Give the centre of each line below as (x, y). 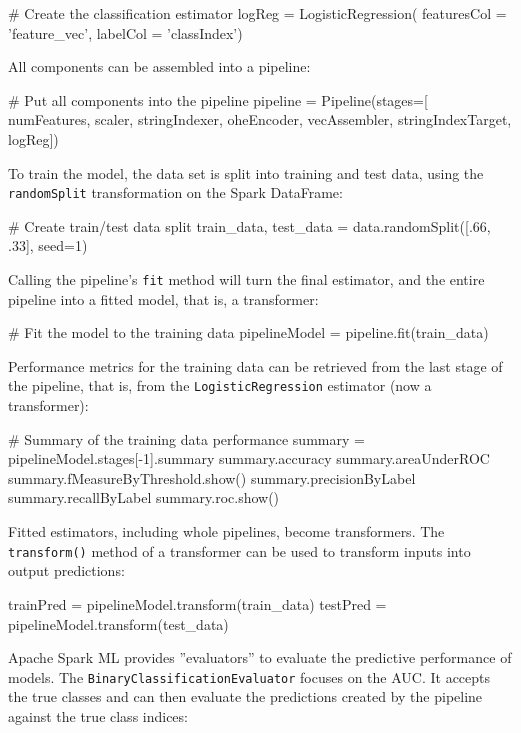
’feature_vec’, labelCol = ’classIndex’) (125, 32)
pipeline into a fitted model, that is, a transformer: (163, 298)
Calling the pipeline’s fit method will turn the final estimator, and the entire (246, 279)
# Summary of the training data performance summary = (186, 438)
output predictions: (66, 570)
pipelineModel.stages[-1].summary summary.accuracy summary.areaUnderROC (249, 458)
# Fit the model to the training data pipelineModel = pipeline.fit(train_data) (248, 332)
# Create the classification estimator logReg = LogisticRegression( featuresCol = (257, 13)
